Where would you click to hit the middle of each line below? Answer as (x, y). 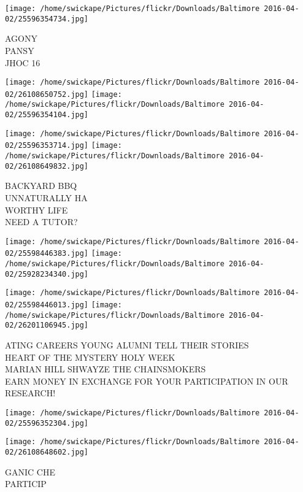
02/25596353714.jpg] (47, 146)
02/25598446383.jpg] (47, 254)
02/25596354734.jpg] (47, 19)
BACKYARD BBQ (41, 186)
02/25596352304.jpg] (47, 423)
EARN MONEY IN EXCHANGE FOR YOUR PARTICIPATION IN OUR (147, 381)
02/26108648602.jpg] (47, 452)
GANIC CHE (30, 471)
